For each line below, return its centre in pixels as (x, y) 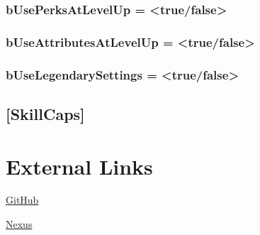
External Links (79, 166)
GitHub (22, 200)
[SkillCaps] (45, 113)
